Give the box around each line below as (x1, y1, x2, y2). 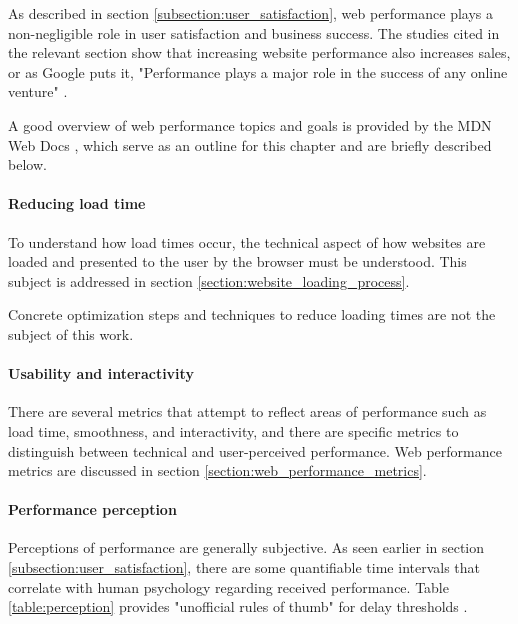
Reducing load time (8, 193, 146, 214)
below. (8, 154, 47, 175)
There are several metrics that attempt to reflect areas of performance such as (8, 401, 487, 422)
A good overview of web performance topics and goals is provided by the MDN (8, 114, 492, 135)
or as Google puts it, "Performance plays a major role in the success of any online (8, 61, 508, 82)
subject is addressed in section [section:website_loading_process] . (8, 270, 410, 291)
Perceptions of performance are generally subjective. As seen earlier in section (8, 537, 485, 558)
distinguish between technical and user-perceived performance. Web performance (8, 440, 502, 461)
